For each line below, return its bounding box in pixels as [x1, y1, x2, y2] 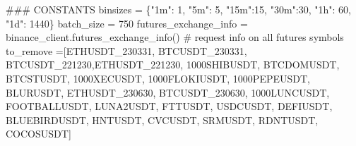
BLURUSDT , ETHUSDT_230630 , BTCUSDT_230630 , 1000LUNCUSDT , [6, 85, 330, 99]
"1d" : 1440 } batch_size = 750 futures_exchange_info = [6, 16, 248, 30]
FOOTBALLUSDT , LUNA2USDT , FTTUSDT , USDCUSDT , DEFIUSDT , [6, 99, 333, 114]
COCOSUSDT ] [6, 126, 71, 141]
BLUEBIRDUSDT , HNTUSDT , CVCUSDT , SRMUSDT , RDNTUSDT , [6, 112, 319, 127]
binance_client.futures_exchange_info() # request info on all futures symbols [6, 30, 344, 44]
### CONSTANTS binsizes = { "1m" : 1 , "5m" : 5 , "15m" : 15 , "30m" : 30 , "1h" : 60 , [6, 2, 351, 16]
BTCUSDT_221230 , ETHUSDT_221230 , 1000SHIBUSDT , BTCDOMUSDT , [6, 57, 340, 72]
